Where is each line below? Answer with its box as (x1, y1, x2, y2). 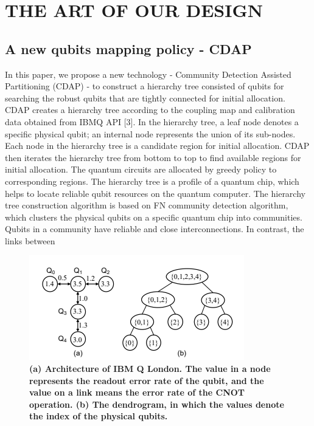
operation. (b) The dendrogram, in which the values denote (29, 397, 284, 410)
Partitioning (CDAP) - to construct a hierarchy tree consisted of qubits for (5, 80, 284, 92)
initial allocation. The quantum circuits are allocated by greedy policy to (5, 163, 277, 176)
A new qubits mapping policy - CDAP (5, 39, 252, 58)
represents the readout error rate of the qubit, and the (29, 374, 264, 386)
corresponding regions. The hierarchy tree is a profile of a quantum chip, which (5, 174, 299, 187)
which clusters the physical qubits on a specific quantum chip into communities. (5, 210, 302, 223)
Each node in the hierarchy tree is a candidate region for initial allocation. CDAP (5, 139, 310, 152)
